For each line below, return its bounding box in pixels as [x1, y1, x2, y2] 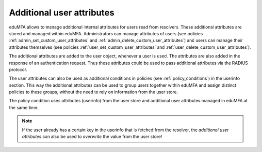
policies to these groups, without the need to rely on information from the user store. [9, 89, 178, 95]
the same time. [9, 104, 39, 111]
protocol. [9, 67, 27, 72]
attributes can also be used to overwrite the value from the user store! [22, 134, 162, 139]
